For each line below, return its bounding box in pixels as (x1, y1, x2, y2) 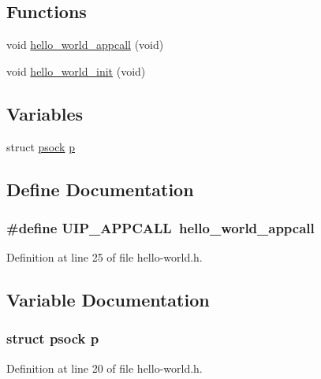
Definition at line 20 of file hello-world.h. (6, 359, 203, 376)
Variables (6, 101, 84, 125)
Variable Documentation (6, 288, 210, 312)
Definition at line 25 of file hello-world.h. (6, 249, 203, 266)
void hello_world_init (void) (6, 62, 146, 79)
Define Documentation (6, 176, 194, 201)
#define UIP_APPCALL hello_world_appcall (6, 217, 315, 237)
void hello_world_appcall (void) (6, 36, 164, 53)
